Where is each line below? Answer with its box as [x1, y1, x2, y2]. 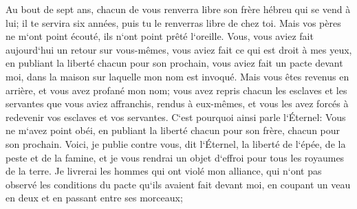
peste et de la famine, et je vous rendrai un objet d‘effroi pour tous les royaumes [6, 150, 345, 164]
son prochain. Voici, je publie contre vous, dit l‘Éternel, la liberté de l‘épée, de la [6, 136, 346, 151]
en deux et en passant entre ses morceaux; [6, 190, 183, 205]
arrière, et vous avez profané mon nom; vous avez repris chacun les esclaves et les [6, 82, 347, 97]
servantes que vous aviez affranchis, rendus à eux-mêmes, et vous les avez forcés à [6, 96, 349, 111]
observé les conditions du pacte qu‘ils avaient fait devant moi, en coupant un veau [6, 177, 351, 191]
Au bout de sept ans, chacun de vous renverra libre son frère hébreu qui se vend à [6, 2, 351, 16]
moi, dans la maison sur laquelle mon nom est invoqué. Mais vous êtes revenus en [6, 69, 349, 83]
